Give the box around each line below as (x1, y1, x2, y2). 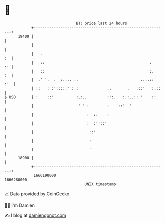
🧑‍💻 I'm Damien (4, 202, 35, 208)
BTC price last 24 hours (76, 21, 127, 26)
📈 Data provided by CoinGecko (4, 191, 70, 197)
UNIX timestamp (84, 181, 116, 187)
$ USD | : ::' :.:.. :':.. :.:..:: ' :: (4, 94, 156, 100)
